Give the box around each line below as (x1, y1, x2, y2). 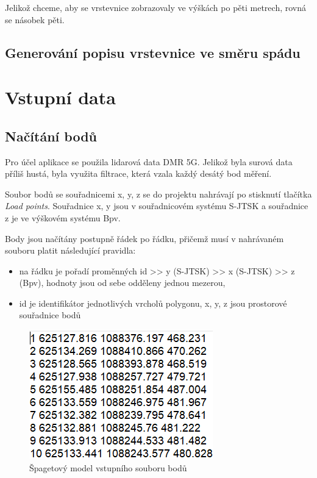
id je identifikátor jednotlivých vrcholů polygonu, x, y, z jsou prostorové (19, 296, 287, 309)
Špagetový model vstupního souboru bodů (29, 461, 187, 474)
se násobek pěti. (5, 13, 65, 26)
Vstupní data (5, 85, 116, 110)
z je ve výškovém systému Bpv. (5, 211, 121, 224)
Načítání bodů (5, 126, 98, 145)
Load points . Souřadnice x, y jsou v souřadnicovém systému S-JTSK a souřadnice (5, 199, 308, 212)
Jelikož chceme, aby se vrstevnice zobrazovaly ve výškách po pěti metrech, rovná (5, 1, 307, 13)
